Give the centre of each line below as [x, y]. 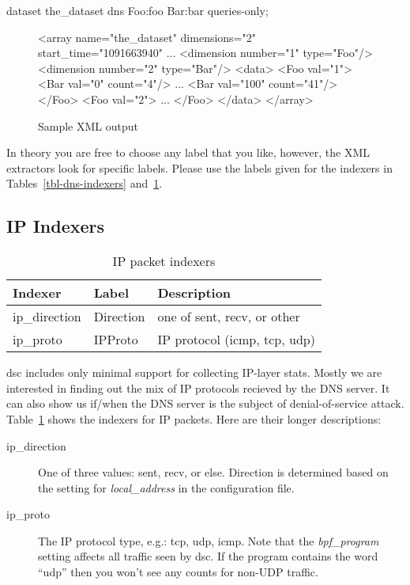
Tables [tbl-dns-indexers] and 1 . [85, 183]
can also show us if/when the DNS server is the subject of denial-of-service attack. [205, 403]
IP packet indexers [164, 261]
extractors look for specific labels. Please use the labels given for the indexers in [199, 167]
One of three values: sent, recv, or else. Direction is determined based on [213, 472]
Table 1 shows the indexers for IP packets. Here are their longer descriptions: [194, 418]
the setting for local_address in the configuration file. [166, 487]
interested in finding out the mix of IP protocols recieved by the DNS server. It [198, 387]
